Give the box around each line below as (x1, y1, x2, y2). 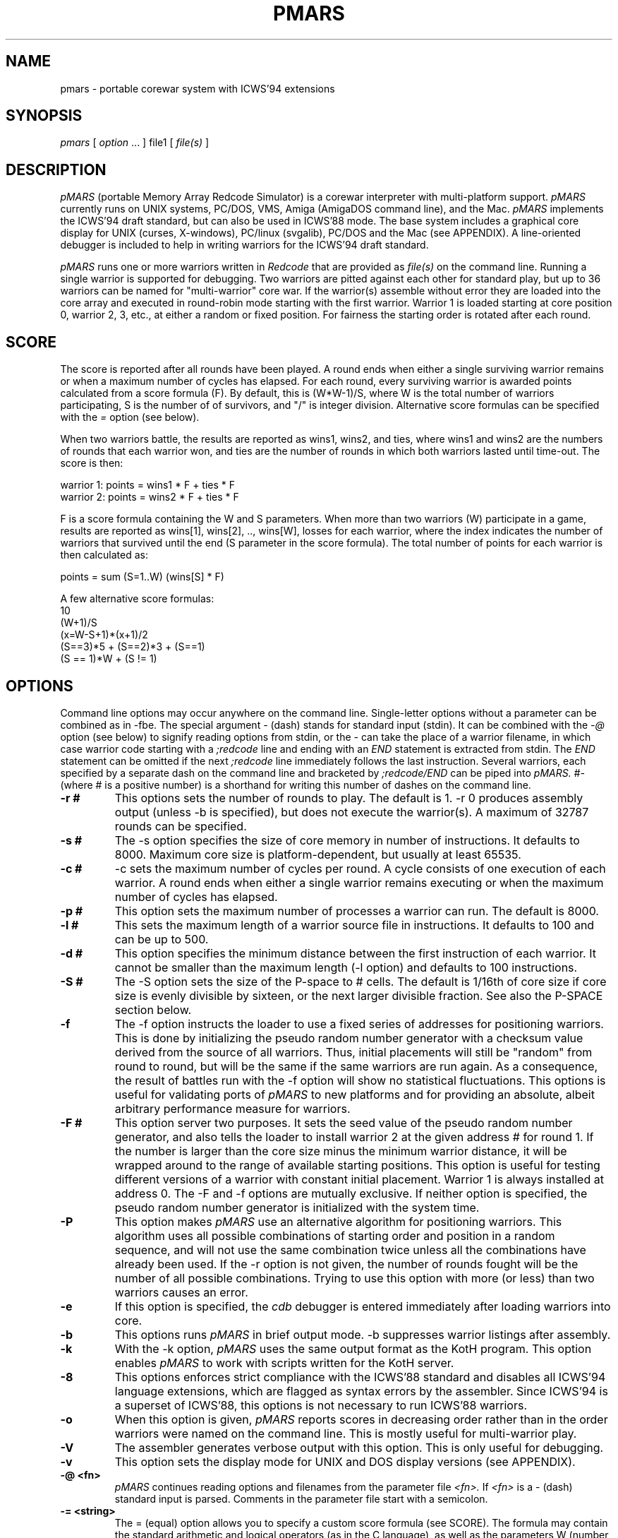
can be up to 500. (114, 931, 209, 946)
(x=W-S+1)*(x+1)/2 (60, 628, 148, 641)
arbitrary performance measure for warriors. (114, 1101, 351, 1116)
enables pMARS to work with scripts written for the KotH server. (114, 1355, 454, 1370)
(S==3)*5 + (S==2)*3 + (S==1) (60, 640, 205, 653)
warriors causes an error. (114, 1284, 248, 1299)
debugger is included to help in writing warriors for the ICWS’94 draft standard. (60, 239, 429, 251)
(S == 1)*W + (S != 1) (60, 652, 157, 665)
